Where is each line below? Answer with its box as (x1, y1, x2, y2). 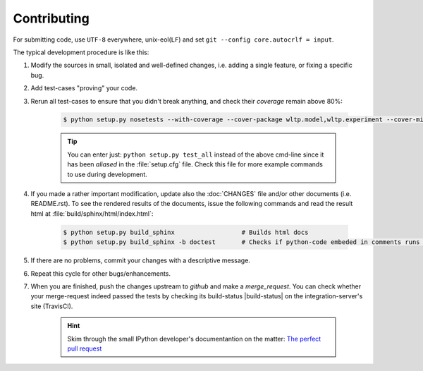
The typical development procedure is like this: (13, 48, 149, 56)
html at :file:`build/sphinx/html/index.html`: (30, 209, 154, 218)
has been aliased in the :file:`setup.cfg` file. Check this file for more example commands (67, 160, 324, 169)
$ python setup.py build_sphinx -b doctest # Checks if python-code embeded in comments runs (63, 238, 420, 246)
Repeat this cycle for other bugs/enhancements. (30, 269, 171, 278)
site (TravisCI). (30, 302, 73, 310)
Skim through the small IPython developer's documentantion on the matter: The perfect (67, 334, 321, 343)
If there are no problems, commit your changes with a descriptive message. (30, 256, 250, 264)
